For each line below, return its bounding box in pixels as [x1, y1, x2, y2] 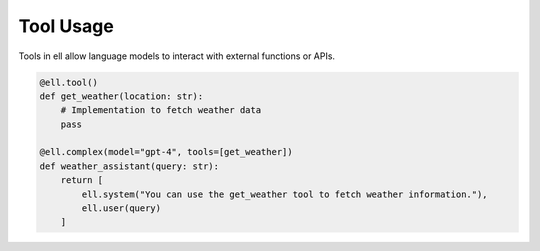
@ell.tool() [39, 76, 99, 88]
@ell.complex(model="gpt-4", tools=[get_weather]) [39, 146, 294, 158]
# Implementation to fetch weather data [60, 105, 262, 116]
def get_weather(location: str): [39, 90, 204, 102]
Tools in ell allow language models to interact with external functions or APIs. [18, 50, 335, 62]
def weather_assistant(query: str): [39, 160, 220, 172]
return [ [60, 175, 104, 186]
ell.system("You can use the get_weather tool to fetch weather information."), [81, 188, 489, 200]
